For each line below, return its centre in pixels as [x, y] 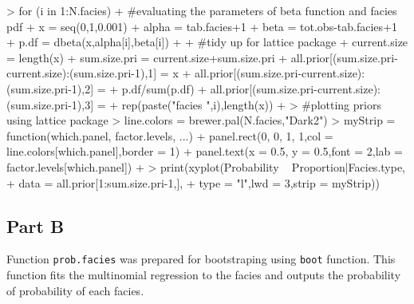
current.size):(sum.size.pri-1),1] [82, 73]
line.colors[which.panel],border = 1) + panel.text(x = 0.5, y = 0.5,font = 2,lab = [205, 151]
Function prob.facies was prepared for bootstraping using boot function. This [201, 259]
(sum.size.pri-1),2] [50, 88]
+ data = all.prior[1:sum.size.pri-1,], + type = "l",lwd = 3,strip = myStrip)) [193, 182]
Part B [35, 225]
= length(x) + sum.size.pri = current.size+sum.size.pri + [147, 57]
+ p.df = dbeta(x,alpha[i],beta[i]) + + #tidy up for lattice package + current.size [207, 42]
